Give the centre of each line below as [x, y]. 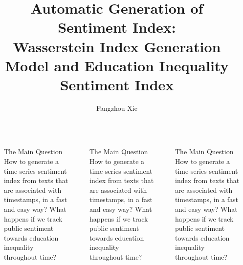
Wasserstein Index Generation [117, 46]
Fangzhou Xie [117, 108]
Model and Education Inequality [117, 65]
